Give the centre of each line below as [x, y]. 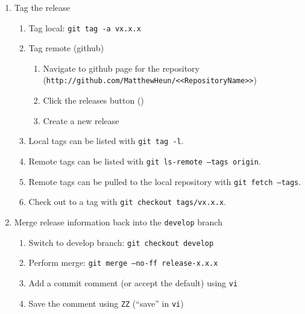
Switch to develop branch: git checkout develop [121, 242]
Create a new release [81, 120]
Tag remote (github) [66, 48]
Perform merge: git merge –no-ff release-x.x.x [123, 262]
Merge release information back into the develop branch [118, 221]
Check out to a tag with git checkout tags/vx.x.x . [127, 202]
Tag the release [42, 7]
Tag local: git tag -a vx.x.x [85, 27]
